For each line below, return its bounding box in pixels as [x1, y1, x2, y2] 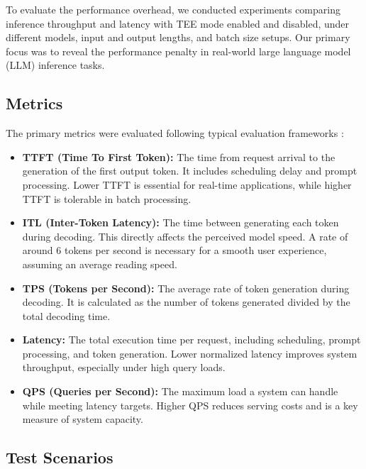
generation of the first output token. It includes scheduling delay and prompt [22, 163, 357, 178]
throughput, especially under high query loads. [22, 360, 226, 375]
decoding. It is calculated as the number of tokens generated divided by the [22, 294, 350, 309]
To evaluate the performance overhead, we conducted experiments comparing [6, 2, 340, 16]
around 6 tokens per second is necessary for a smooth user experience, [22, 243, 327, 258]
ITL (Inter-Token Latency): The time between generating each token [22, 215, 339, 230]
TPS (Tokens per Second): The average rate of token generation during [22, 280, 350, 295]
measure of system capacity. [22, 412, 143, 426]
